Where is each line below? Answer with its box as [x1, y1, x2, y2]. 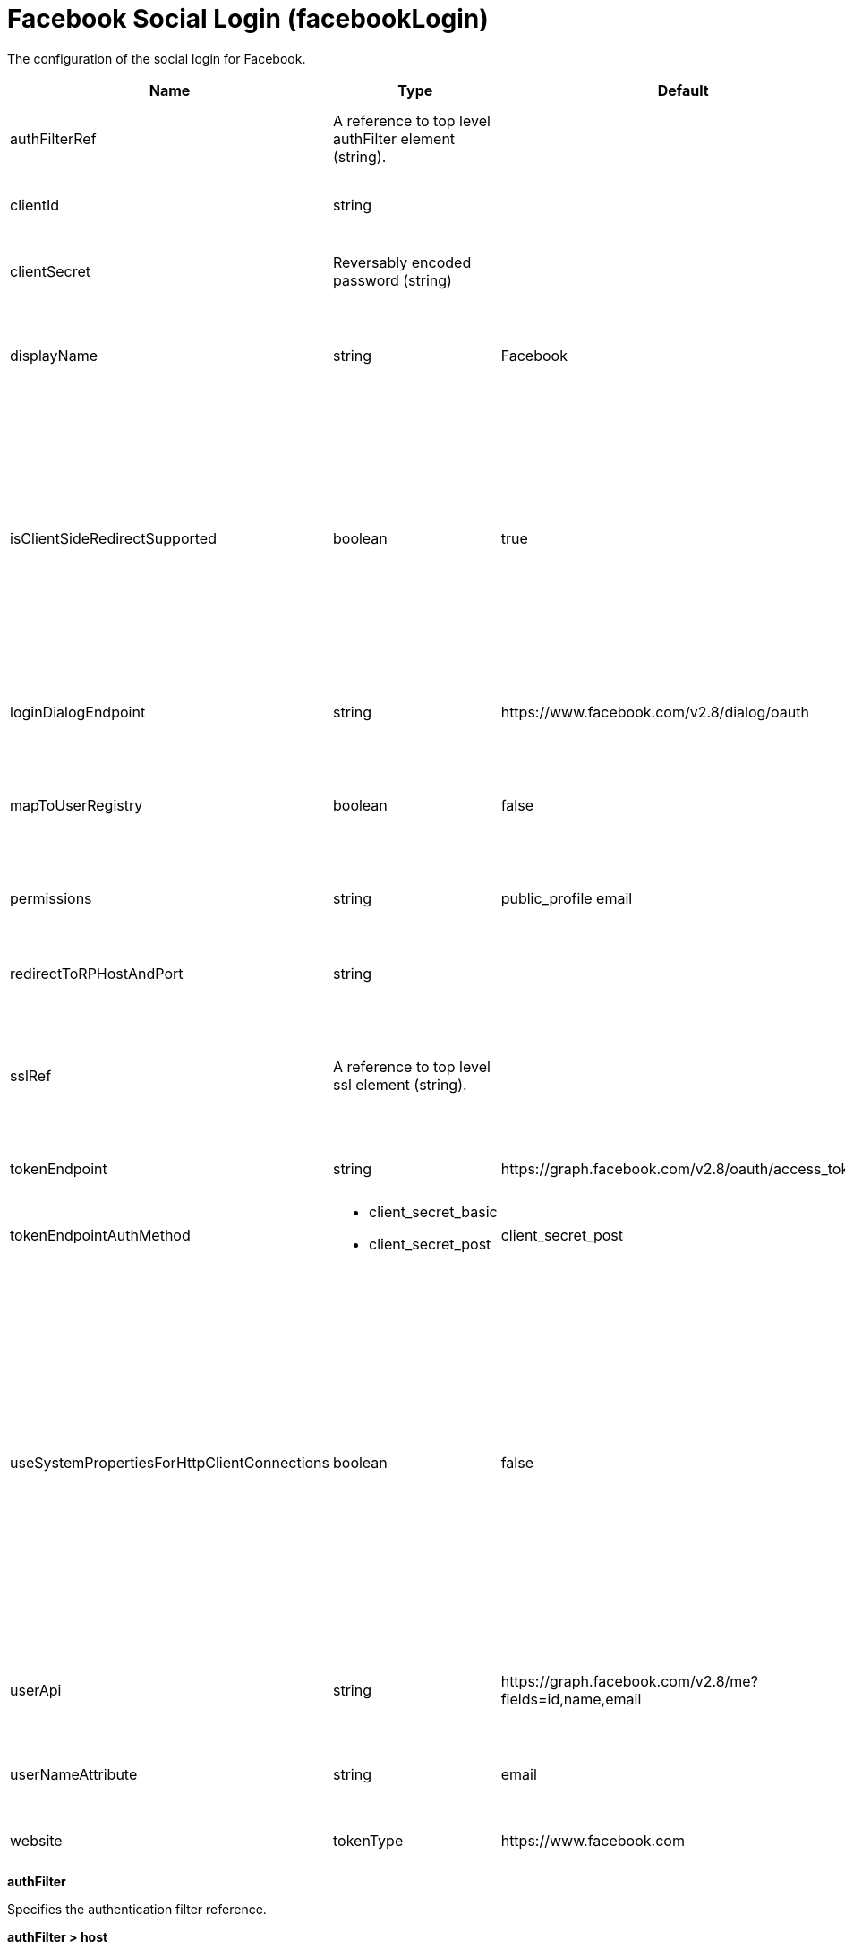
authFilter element [333, 129, 456, 148]
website [10, 1831, 63, 1850]
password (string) [333, 270, 452, 289]
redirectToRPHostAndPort [10, 964, 184, 983]
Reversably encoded [333, 253, 472, 271]
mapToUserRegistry [10, 795, 143, 814]
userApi [10, 1680, 62, 1699]
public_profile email [500, 889, 633, 907]
